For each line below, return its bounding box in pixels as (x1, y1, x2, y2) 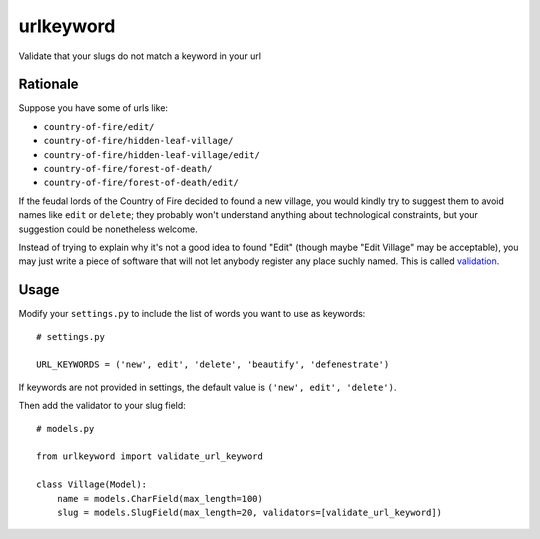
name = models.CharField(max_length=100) (56, 493, 264, 504)
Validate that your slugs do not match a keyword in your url (18, 50, 262, 62)
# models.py (36, 423, 95, 434)
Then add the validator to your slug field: (18, 400, 187, 412)
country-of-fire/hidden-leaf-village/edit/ (43, 149, 260, 160)
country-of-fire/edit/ (43, 121, 155, 132)
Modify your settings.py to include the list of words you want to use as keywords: (18, 308, 366, 320)
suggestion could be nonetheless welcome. (18, 223, 199, 235)
